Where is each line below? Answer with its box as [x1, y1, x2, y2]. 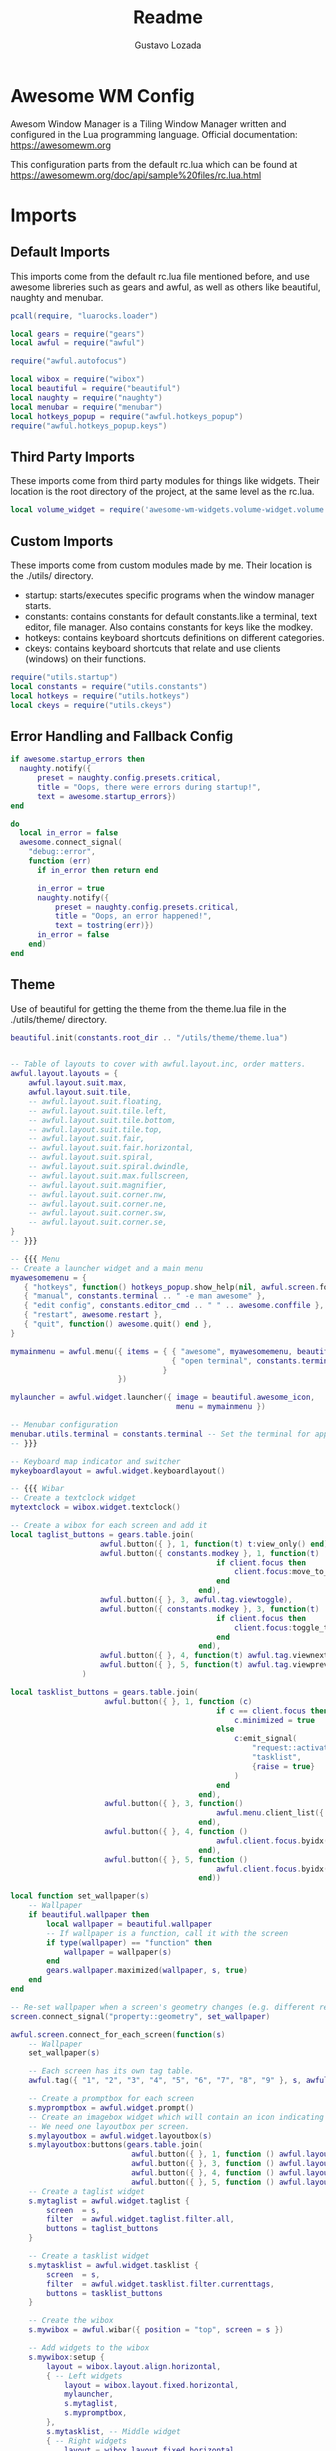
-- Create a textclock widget [10, 1493, 137, 1503]
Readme [133, 6, 203, 29]
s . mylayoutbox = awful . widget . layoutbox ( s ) [28, 2131, 213, 2141]
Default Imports [10, 244, 110, 261]
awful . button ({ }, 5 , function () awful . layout [131, 2177, 333, 2187]
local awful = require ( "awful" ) [10, 338, 145, 348]
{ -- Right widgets [46, 2436, 128, 2446]
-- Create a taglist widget [28, 2186, 145, 2196]
